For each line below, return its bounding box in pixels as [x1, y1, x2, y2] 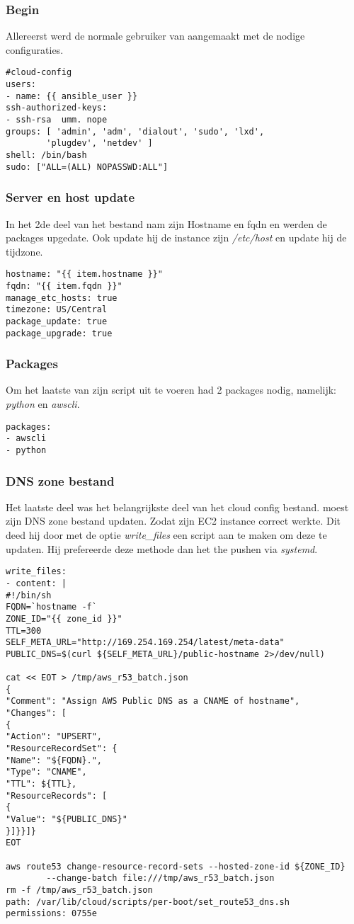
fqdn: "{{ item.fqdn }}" [6, 280, 122, 291]
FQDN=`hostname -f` [6, 602, 97, 612]
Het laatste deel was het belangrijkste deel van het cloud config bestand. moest [6, 499, 349, 514]
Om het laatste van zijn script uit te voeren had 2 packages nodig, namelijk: [6, 382, 336, 397]
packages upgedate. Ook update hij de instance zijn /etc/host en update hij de [6, 230, 347, 245]
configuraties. [6, 42, 64, 57]
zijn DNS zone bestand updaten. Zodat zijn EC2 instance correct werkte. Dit [6, 513, 341, 528]
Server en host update [6, 188, 135, 206]
